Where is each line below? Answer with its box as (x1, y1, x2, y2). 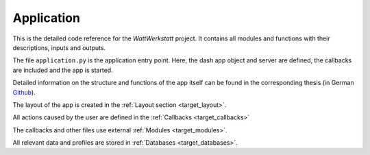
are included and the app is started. (12, 66, 113, 74)
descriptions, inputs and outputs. (12, 43, 106, 51)
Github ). (12, 88, 36, 96)
